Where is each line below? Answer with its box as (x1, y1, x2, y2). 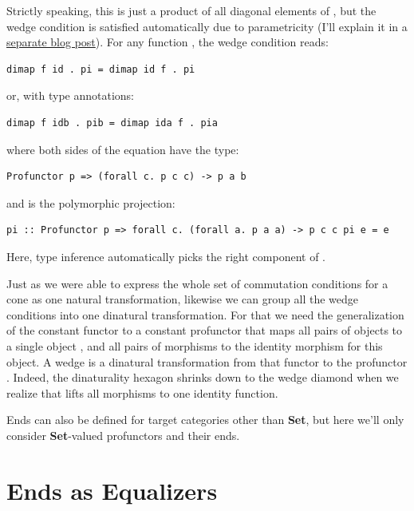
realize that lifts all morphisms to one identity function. (6, 384, 278, 401)
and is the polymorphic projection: (6, 194, 175, 211)
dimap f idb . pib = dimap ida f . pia (6, 117, 218, 129)
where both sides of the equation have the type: (6, 141, 239, 157)
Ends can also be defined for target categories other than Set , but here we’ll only (6, 411, 404, 428)
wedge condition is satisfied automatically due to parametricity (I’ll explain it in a (6, 18, 408, 34)
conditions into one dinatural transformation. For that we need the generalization (6, 306, 404, 323)
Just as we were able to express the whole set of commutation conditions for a (6, 275, 388, 291)
